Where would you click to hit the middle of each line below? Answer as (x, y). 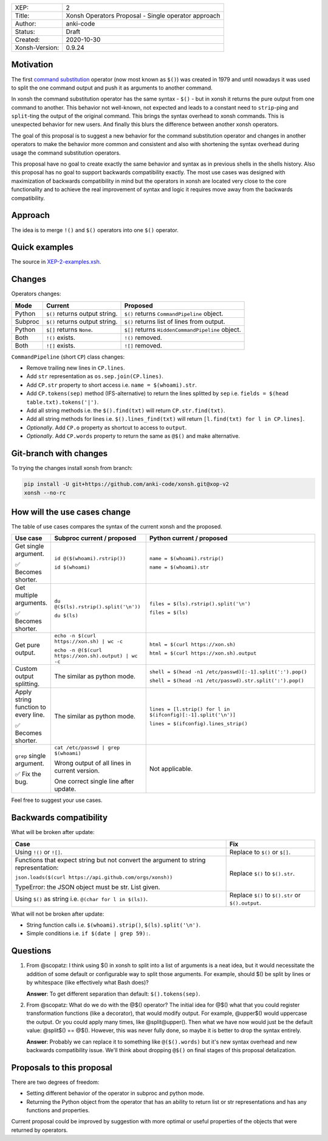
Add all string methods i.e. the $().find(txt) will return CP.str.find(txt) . (126, 410)
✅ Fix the (28, 774)
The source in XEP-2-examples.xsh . (56, 262)
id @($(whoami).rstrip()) (90, 559)
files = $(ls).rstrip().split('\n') (200, 604)
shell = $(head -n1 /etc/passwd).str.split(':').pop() (227, 681)
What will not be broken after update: (58, 914)
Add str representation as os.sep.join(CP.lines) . (95, 376)
